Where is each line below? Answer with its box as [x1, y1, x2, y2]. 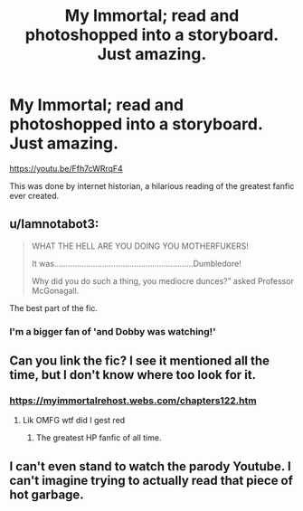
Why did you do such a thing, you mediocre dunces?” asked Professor [31, 275, 294, 286]
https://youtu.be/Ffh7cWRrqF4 [9, 163, 124, 174]
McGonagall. [31, 285, 80, 296]
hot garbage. [9, 487, 84, 502]
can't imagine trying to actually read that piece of [9, 472, 294, 488]
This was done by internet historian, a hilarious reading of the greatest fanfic [9, 180, 295, 191]
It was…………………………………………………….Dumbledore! [31, 258, 241, 269]
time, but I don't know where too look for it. [9, 367, 256, 383]
